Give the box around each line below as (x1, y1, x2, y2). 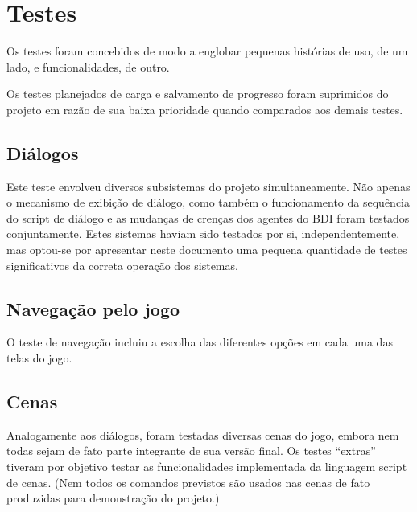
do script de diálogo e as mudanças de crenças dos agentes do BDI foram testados (6, 209, 410, 226)
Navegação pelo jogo (6, 296, 180, 321)
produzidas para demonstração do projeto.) (6, 489, 220, 506)
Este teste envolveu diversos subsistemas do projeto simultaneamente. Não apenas (6, 178, 411, 195)
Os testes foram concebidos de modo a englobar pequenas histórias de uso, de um (6, 43, 408, 59)
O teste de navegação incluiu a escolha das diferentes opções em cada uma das (6, 334, 393, 350)
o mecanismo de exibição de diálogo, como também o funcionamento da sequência (6, 194, 410, 211)
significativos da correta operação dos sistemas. (6, 256, 238, 273)
